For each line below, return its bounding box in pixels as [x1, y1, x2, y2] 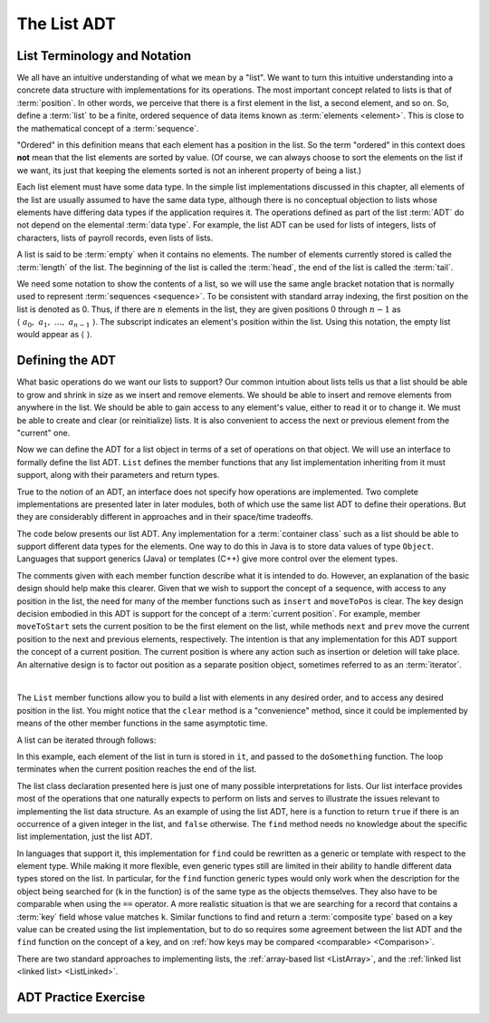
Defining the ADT [16, 353, 117, 368]
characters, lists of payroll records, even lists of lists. [16, 232, 214, 243]
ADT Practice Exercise [16, 989, 146, 1005]
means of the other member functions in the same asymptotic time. [16, 717, 268, 729]
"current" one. [16, 427, 71, 438]
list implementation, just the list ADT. [16, 831, 153, 843]
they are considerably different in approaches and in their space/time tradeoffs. [16, 511, 314, 522]
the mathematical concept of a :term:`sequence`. [16, 122, 199, 133]
